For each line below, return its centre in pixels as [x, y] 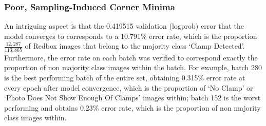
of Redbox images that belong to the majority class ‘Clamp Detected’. [135, 46]
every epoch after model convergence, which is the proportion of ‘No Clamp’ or [129, 87]
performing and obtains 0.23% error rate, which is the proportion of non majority [132, 107]
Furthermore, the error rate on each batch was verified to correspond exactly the [131, 57]
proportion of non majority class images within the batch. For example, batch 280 [133, 67]
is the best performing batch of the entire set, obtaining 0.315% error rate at [125, 77]
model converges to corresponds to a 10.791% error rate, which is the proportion [131, 36]
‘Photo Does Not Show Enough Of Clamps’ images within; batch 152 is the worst [132, 98]
